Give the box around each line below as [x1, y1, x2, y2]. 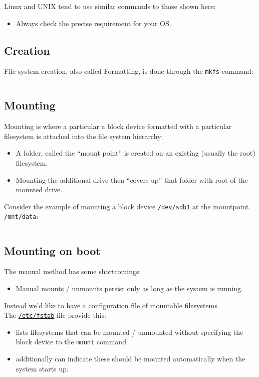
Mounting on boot [4, 242, 101, 258]
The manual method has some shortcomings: [4, 266, 141, 277]
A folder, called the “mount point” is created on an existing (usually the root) [16, 148, 255, 158]
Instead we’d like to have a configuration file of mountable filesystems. [4, 300, 219, 310]
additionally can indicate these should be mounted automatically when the [16, 353, 245, 364]
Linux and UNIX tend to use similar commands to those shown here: [4, 1, 216, 11]
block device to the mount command [16, 336, 126, 347]
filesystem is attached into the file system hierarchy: [4, 131, 163, 141]
